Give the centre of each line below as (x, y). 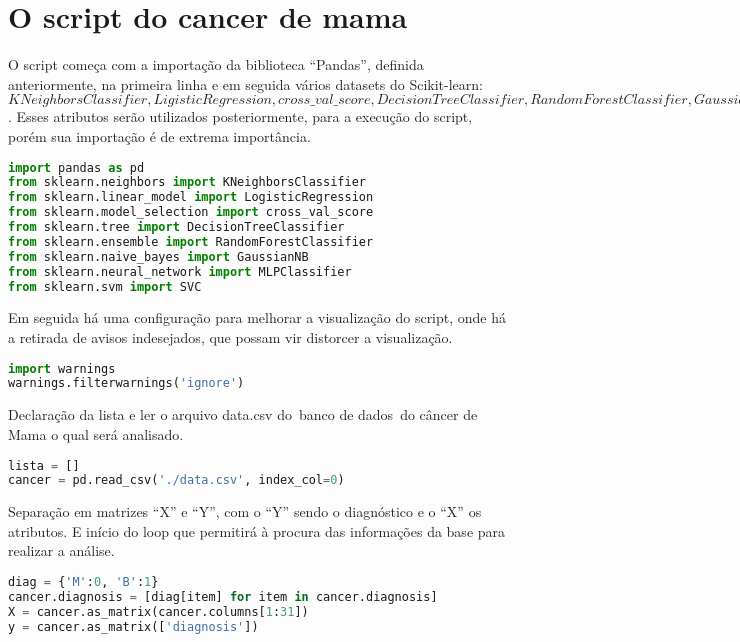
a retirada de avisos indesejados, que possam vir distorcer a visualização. (230, 336)
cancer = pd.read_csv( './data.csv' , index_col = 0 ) (176, 480)
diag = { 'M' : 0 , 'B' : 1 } (83, 582)
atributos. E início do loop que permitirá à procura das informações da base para (257, 530)
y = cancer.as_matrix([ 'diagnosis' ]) (133, 626)
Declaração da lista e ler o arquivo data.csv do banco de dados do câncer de (243, 414)
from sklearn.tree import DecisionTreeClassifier (176, 227)
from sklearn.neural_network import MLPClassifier (180, 271)
